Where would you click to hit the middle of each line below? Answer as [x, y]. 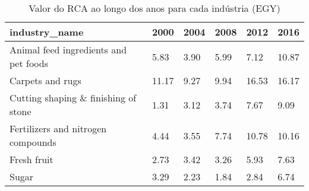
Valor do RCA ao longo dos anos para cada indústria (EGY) [154, 8]
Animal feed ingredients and [68, 50]
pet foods [29, 63]
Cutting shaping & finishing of [73, 98]
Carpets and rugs [45, 80]
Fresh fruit [31, 159]
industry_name [47, 32]
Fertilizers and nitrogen [58, 128]
